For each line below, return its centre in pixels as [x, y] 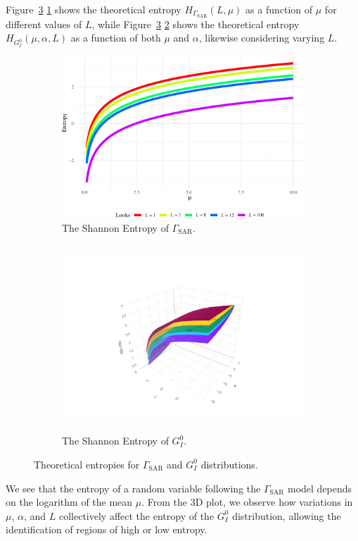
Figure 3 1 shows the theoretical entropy [94, 9]
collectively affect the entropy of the [136, 515]
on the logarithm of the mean [69, 502]
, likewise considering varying [262, 38]
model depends [320, 488]
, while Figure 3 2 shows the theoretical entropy [196, 24]
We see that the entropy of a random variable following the [133, 488]
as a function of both [116, 38]
